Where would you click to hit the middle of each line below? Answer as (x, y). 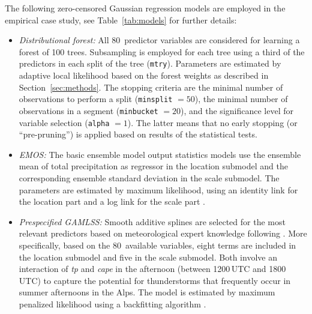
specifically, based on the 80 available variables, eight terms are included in (157, 245)
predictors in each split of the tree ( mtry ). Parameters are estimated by (150, 63)
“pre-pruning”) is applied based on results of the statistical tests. (138, 134)
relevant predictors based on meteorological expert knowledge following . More (163, 233)
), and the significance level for (237, 110)
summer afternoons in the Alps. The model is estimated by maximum (147, 292)
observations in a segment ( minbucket (88, 110)
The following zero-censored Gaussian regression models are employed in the (145, 8)
